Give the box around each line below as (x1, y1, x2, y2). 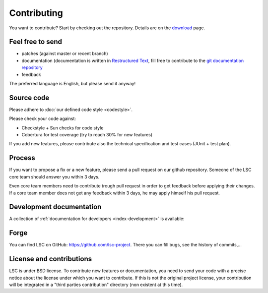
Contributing (9, 7, 63, 18)
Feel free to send (9, 38, 62, 46)
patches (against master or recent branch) (21, 51, 109, 57)
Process (9, 154, 35, 162)
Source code (9, 93, 50, 102)
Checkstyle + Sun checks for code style (21, 124, 104, 131)
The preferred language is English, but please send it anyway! (9, 81, 136, 87)
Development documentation (9, 203, 102, 211)
